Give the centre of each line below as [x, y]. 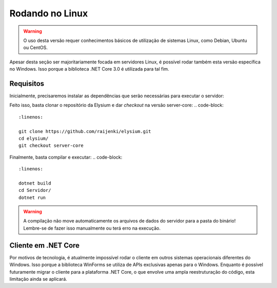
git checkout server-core [51, 146]
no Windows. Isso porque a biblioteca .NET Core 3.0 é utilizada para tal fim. [89, 69]
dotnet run [32, 197]
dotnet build [35, 183]
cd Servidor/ [35, 190]
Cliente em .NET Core [44, 245]
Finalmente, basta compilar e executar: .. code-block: [66, 157]
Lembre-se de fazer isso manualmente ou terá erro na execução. [92, 228]
